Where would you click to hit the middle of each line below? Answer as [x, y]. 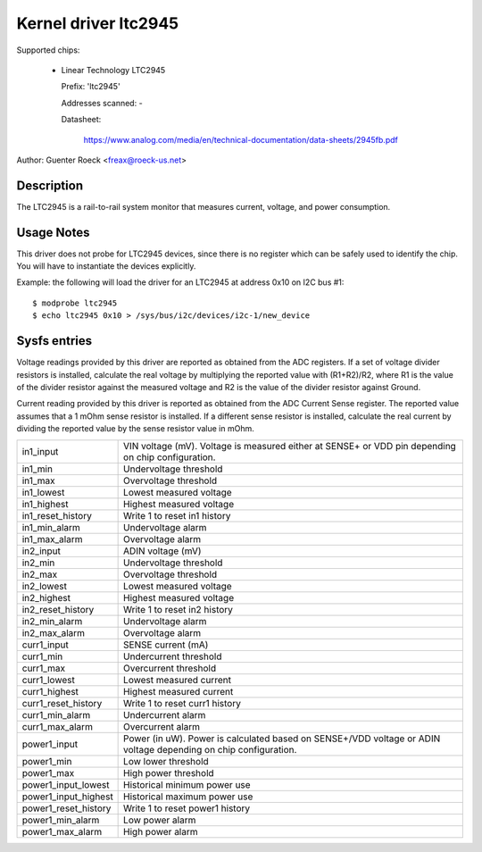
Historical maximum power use [188, 797]
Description [50, 185]
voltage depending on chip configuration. [210, 749]
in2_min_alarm [52, 621]
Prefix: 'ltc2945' [91, 87]
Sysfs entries [54, 341]
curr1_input [45, 645]
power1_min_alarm [61, 820]
